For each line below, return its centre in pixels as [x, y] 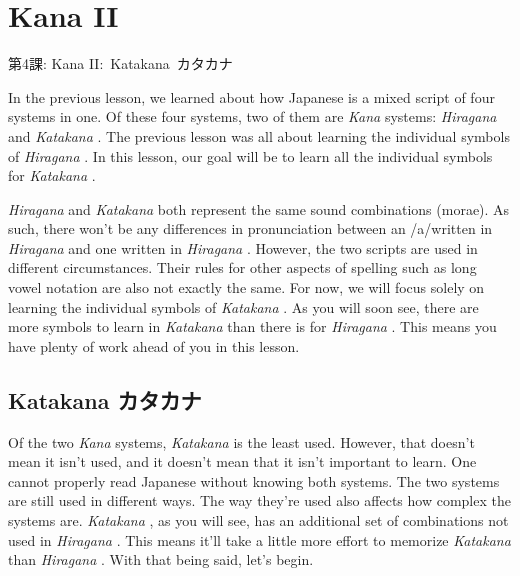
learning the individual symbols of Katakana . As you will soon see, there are [243, 306]
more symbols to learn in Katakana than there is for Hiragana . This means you [252, 326]
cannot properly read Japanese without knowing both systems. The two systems [254, 480]
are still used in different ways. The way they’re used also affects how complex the [259, 500]
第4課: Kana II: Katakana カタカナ [120, 63]
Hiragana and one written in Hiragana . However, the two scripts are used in [243, 247]
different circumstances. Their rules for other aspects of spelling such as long [242, 267]
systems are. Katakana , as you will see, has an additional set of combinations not [258, 520]
